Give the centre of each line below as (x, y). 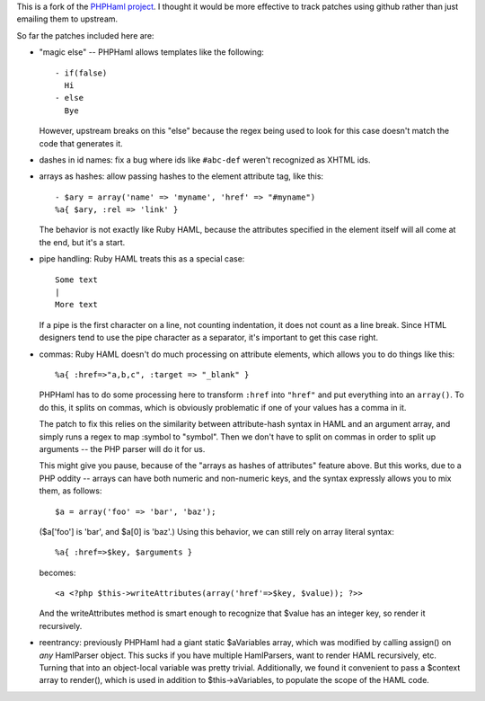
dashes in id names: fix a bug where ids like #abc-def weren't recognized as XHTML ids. (205, 160)
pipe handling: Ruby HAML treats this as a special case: (142, 259)
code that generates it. (81, 143)
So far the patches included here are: (85, 35)
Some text (76, 280)
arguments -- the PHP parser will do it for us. (122, 448)
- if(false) (81, 73)
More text (76, 305)
